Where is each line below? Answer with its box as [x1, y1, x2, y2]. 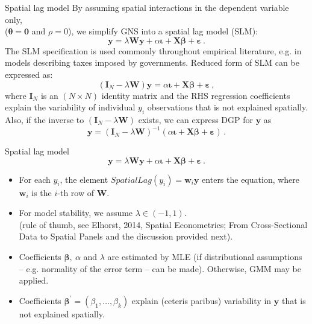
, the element [60, 173, 108, 185]
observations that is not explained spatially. [147, 101, 308, 113]
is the [31, 186, 52, 199]
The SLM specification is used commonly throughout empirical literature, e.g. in [5, 44, 302, 57]
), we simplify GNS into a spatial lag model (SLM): [67, 25, 258, 37]
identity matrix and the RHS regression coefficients [101, 89, 290, 101]
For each [19, 173, 51, 185]
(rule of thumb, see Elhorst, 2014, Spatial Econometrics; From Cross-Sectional [19, 218, 308, 230]
